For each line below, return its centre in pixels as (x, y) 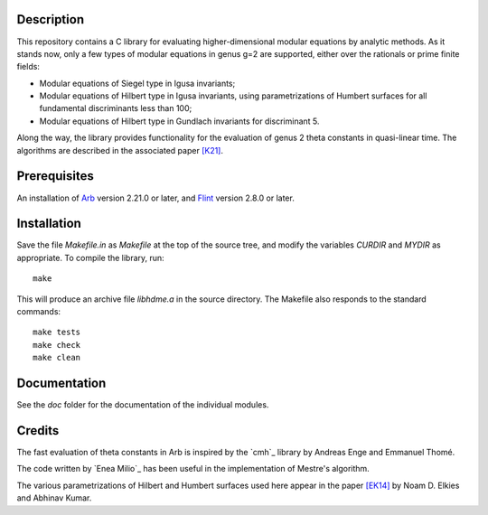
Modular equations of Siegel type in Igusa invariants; (137, 83)
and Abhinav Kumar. (54, 498)
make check (57, 345)
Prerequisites (55, 176)
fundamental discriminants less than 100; (116, 108)
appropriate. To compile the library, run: (90, 257)
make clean (57, 358)
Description (51, 19)
